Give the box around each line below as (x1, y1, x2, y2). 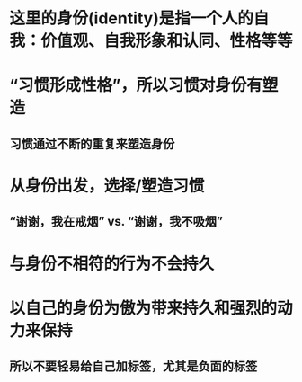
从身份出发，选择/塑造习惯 (9, 175, 205, 196)
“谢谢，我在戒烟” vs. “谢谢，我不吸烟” (9, 214, 223, 229)
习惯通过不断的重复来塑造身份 (9, 136, 175, 151)
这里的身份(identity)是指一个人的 (9, 8, 254, 29)
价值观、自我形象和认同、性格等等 (40, 31, 294, 51)
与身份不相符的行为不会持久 (9, 253, 215, 274)
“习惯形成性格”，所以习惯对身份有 (9, 76, 263, 95)
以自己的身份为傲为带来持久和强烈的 (9, 298, 278, 318)
